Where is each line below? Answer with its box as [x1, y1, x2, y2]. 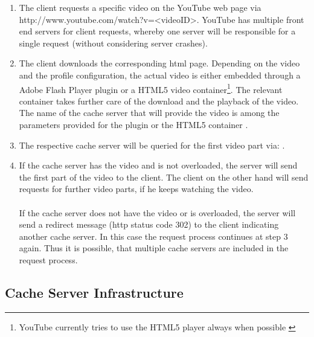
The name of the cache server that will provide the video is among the [19, 106, 280, 119]
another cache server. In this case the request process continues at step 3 [19, 229, 288, 242]
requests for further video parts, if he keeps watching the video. [19, 182, 254, 195]
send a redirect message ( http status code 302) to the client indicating [19, 218, 279, 231]
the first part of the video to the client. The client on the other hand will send [19, 170, 309, 183]
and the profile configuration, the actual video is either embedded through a [19, 68, 301, 81]
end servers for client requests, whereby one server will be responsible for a [19, 25, 296, 37]
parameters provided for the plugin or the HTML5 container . [19, 118, 248, 130]
